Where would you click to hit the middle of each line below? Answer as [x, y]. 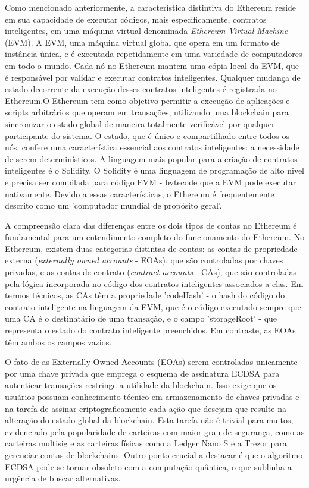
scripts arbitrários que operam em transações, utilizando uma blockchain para [147, 112]
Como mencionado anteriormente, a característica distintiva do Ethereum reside [151, 7]
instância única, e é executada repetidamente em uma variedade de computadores [154, 54]
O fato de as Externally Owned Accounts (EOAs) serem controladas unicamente [151, 362]
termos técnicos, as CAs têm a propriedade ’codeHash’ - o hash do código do [145, 295]
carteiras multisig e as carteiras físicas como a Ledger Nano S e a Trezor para [146, 443]
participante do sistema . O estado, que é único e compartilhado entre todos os [147, 135]
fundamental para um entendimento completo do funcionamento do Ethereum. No [155, 237]
